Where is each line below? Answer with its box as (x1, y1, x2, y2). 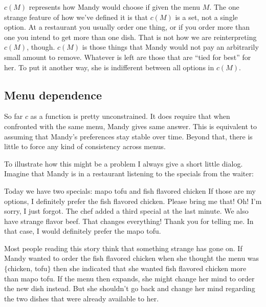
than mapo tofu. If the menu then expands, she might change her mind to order (4, 273, 255, 283)
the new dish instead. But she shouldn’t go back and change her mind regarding (4, 283, 255, 294)
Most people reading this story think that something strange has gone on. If (4, 242, 242, 253)
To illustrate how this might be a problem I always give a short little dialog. (4, 158, 243, 169)
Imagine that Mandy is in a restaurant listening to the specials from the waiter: (4, 168, 254, 179)
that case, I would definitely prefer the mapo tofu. (4, 226, 161, 236)
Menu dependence (4, 87, 102, 103)
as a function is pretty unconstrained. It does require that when (30, 111, 230, 121)
